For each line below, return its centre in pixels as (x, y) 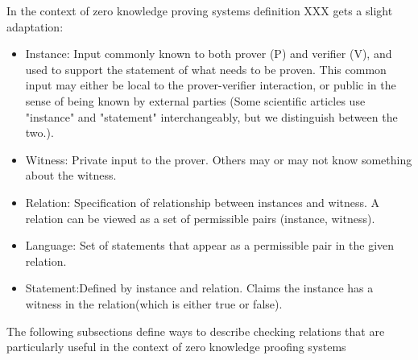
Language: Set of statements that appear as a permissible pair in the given (210, 245)
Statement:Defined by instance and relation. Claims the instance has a (199, 288)
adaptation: (35, 26)
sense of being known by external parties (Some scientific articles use (195, 100)
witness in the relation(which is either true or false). (154, 303)
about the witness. (71, 175)
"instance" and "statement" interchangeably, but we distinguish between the (211, 116)
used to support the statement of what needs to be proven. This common (206, 69)
